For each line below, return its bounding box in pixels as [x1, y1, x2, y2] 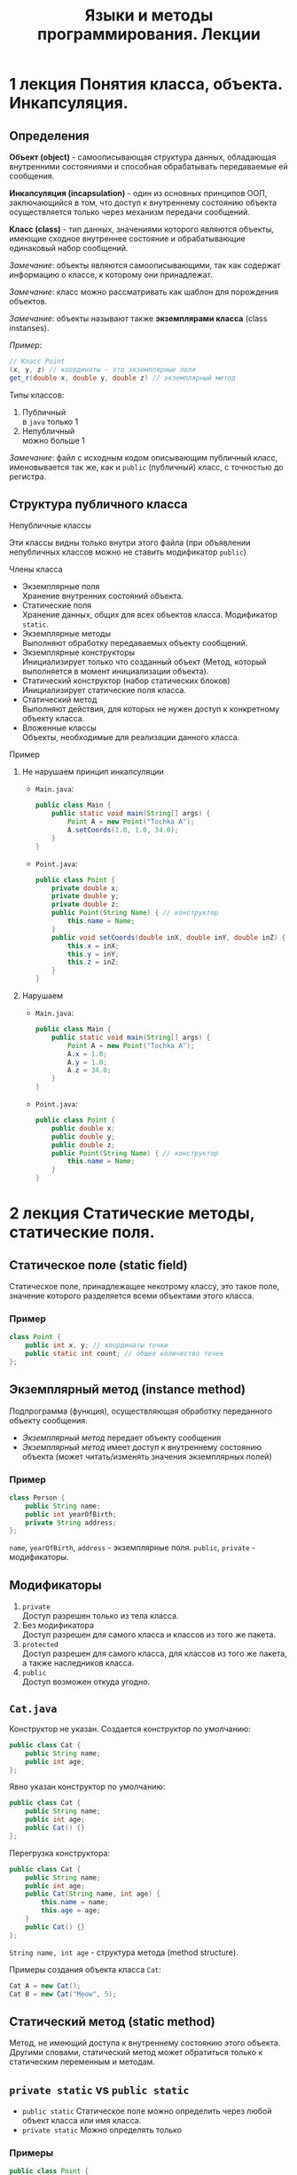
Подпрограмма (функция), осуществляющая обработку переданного [9, 1406, 273, 1416]
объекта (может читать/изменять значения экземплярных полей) [21, 1451, 272, 1462]
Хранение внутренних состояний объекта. [21, 591, 184, 602]
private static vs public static [9, 2082, 190, 2097]
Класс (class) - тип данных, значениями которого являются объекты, [9, 224, 274, 234]
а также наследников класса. [21, 1658, 135, 1668]
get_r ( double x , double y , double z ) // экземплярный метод [9, 374, 237, 382]
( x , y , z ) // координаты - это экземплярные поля [9, 365, 197, 374]
